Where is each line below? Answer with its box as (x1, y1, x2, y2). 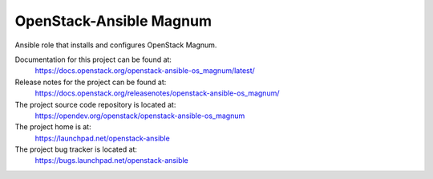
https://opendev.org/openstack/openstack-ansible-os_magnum (34, 111, 245, 120)
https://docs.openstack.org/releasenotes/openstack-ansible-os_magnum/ (34, 88, 280, 98)
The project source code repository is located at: (14, 100, 176, 109)
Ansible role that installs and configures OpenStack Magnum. (14, 40, 217, 50)
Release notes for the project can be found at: (14, 77, 167, 87)
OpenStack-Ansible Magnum (14, 12, 212, 30)
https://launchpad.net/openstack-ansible (34, 133, 170, 143)
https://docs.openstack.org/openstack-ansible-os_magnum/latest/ (34, 66, 256, 75)
